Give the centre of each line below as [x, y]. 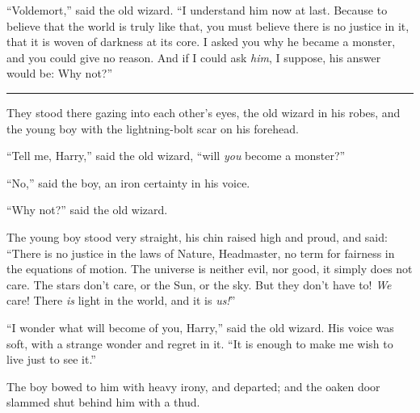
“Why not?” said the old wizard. [87, 210]
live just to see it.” [51, 359]
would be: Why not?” [60, 73]
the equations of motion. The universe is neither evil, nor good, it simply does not [210, 269]
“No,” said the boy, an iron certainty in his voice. [128, 182]
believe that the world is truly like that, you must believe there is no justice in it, [208, 25]
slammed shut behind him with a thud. [103, 402]
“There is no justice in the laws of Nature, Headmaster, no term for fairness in [201, 253]
